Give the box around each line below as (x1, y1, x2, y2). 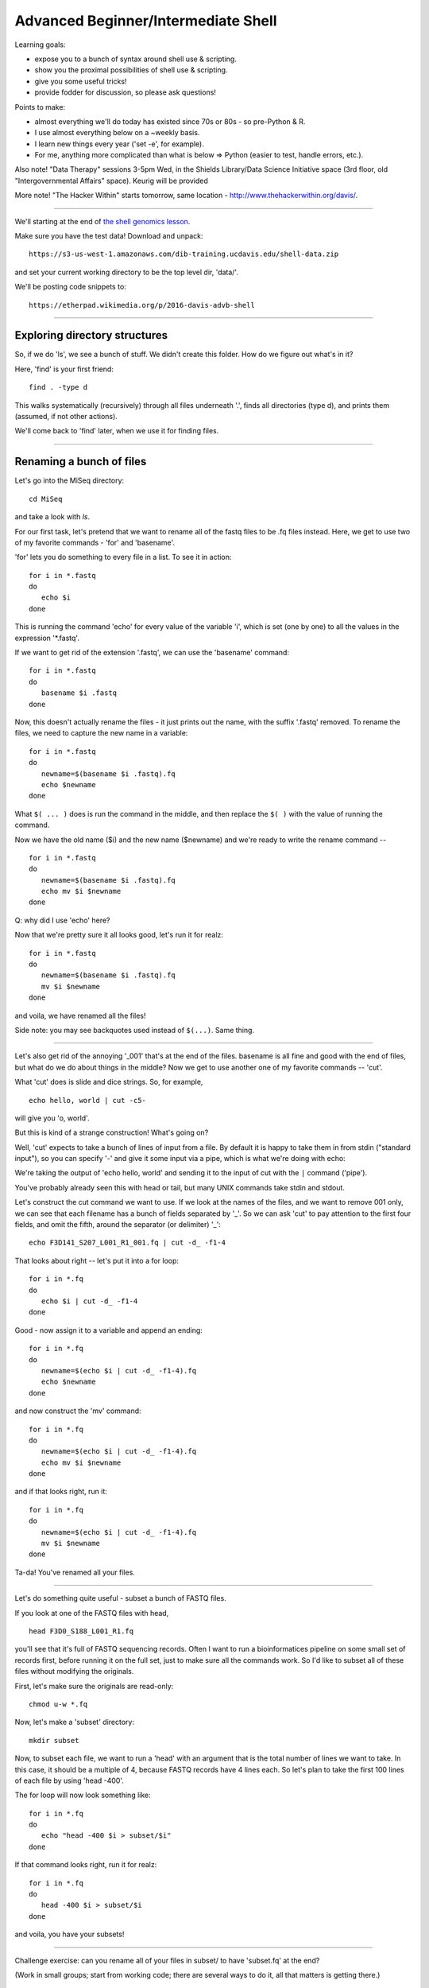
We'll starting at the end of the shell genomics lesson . (14, 216, 191, 226)
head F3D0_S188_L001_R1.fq (29, 1626, 134, 1636)
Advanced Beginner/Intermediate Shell (14, 12, 277, 29)
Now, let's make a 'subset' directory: (14, 1718, 135, 1727)
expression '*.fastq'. (14, 633, 79, 643)
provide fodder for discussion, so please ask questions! (34, 87, 216, 97)
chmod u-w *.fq (29, 1699, 88, 1709)
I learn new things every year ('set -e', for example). (34, 139, 204, 149)
